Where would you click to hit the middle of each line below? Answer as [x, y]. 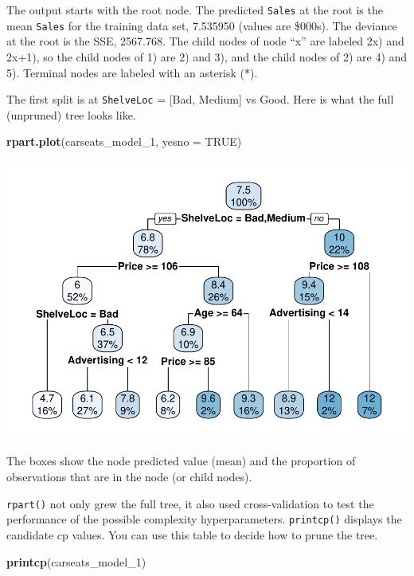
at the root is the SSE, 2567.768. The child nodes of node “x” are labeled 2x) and [205, 41]
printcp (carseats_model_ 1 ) [76, 561]
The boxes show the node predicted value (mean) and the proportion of [181, 461]
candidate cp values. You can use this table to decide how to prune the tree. [192, 534]
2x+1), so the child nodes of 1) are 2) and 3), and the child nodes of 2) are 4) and [207, 56]
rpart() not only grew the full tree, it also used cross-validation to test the [190, 503]
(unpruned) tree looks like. [71, 114]
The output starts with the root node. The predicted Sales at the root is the [195, 10]
